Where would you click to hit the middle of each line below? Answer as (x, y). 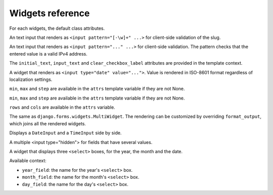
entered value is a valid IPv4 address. (49, 54)
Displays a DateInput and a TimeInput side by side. (65, 133)
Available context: (28, 161)
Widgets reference (50, 13)
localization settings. (31, 79)
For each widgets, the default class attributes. (57, 28)
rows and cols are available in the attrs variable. (62, 107)
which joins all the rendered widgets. (48, 123)
